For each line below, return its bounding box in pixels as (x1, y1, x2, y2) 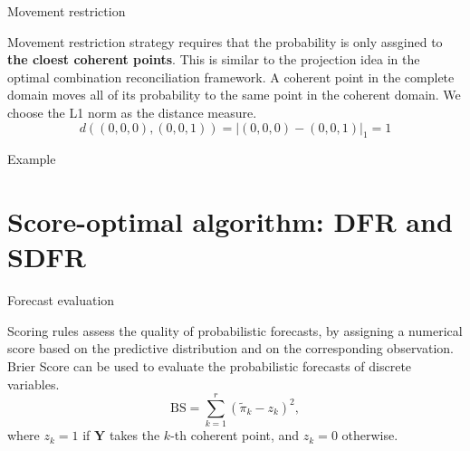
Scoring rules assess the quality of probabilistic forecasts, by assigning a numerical (7, 321, 463, 340)
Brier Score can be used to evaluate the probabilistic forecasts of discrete (7, 357, 412, 376)
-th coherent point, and (170, 426, 300, 445)
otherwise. (341, 426, 398, 445)
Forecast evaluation (7, 291, 115, 310)
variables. (7, 374, 60, 393)
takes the (109, 426, 160, 445)
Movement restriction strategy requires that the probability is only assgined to (7, 32, 443, 51)
